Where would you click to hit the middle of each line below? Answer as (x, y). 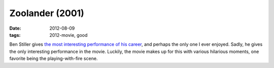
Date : (15, 28)
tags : (15, 35)
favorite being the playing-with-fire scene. (54, 58)
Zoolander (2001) (47, 13)
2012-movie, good (68, 35)
